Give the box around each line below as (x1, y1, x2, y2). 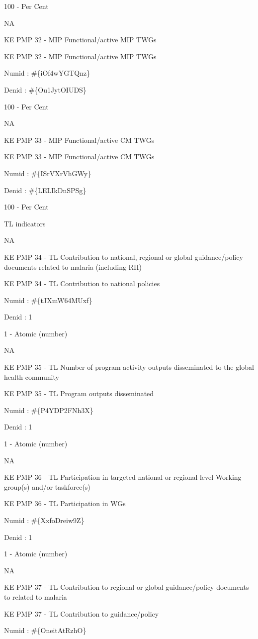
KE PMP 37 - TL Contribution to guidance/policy (4, 608, 159, 619)
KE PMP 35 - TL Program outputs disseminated (4, 388, 154, 399)
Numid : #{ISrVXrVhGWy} (4, 168, 91, 178)
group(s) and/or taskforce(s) (4, 481, 90, 492)
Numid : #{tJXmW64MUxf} (4, 295, 92, 305)
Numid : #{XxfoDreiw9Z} (4, 515, 85, 525)
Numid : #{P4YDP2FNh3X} (4, 405, 93, 415)
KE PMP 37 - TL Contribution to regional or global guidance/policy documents (4, 582, 249, 592)
